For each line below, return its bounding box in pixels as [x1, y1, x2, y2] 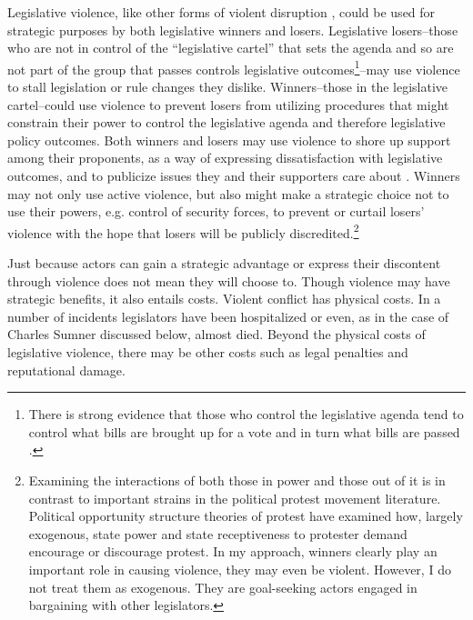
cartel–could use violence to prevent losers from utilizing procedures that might [7, 95, 449, 114]
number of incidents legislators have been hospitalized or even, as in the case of [7, 306, 449, 325]
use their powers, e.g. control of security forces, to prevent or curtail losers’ [7, 202, 425, 221]
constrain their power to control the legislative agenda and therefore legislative [7, 113, 446, 132]
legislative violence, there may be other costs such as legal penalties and [7, 343, 408, 361]
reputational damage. [7, 360, 126, 379]
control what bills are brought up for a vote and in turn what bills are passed [28, 422, 460, 441]
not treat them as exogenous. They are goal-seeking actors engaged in [28, 577, 418, 596]
